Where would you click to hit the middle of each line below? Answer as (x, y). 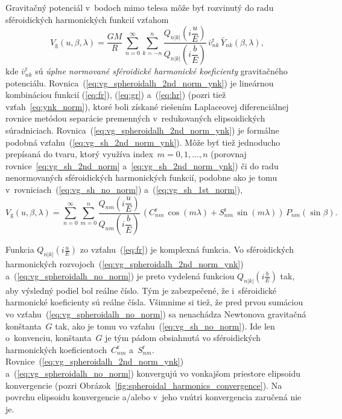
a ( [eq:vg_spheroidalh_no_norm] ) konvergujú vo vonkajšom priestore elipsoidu (153, 373)
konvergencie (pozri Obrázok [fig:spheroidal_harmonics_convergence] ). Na (144, 385)
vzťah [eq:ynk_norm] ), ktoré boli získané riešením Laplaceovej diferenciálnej (147, 106)
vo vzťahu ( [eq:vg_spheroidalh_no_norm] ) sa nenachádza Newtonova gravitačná (156, 313)
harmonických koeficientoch (56, 349)
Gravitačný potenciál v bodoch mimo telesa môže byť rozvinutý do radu (140, 7)
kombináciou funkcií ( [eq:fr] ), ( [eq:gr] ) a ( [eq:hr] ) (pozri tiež (116, 95)
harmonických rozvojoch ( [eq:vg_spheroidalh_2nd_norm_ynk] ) (125, 264)
